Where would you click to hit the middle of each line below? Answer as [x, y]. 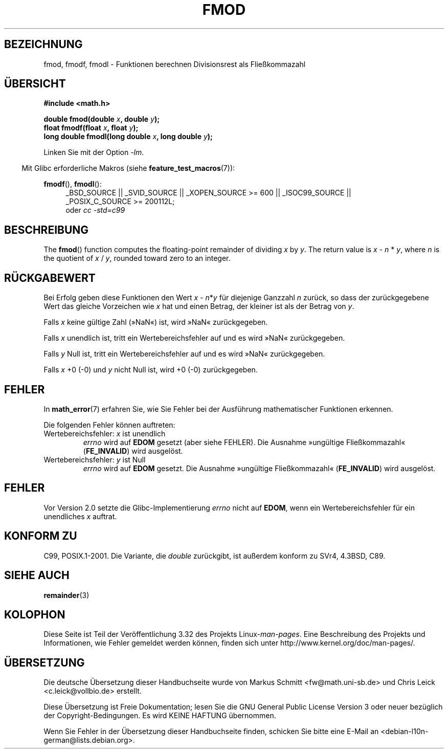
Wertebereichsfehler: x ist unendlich [105, 433]
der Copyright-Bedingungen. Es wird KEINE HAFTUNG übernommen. [160, 716]
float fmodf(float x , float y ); [91, 128]
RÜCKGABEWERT [50, 278]
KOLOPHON [35, 614]
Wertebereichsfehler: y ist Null [95, 459]
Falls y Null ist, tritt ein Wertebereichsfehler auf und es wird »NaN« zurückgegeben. [184, 354]
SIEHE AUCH [37, 575]
